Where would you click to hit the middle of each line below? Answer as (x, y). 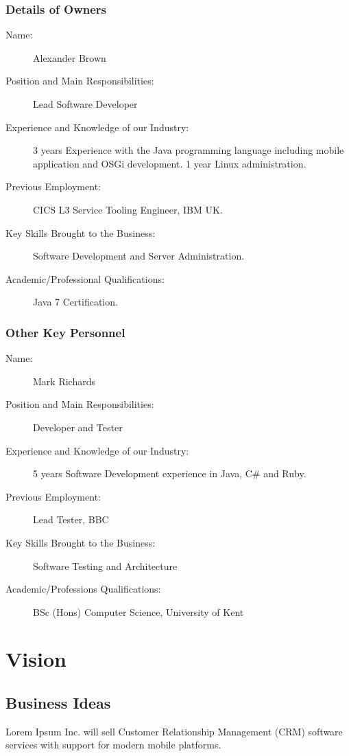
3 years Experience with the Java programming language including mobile (189, 150)
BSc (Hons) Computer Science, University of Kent (139, 611)
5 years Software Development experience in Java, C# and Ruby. (170, 473)
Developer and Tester (78, 427)
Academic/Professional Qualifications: (85, 278)
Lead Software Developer (85, 104)
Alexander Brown (70, 57)
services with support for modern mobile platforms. (113, 745)
